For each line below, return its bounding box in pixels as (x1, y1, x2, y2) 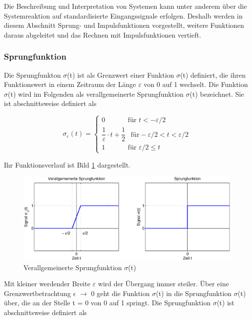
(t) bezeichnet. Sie (189, 88, 244, 99)
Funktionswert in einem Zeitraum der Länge (4, 79, 136, 89)
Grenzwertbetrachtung (4, 288, 71, 298)
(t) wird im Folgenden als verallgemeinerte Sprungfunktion (8, 88, 184, 99)
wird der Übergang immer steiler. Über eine (98, 278, 229, 289)
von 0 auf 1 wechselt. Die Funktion (144, 79, 248, 89)
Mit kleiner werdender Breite (4, 278, 90, 289)
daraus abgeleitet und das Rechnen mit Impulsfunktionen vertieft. (4, 29, 201, 40)
